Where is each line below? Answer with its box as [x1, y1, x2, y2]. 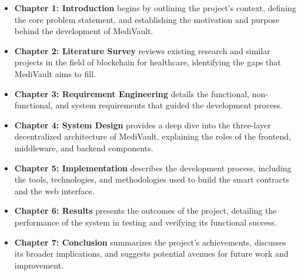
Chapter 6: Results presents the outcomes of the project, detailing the [14, 204, 277, 217]
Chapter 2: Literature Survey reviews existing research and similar [14, 44, 270, 57]
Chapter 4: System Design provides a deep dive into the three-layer [14, 118, 271, 131]
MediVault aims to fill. [14, 67, 96, 79]
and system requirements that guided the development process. [55, 99, 283, 111]
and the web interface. [14, 184, 95, 197]
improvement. [14, 259, 64, 271]
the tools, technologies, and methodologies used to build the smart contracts [14, 173, 289, 185]
